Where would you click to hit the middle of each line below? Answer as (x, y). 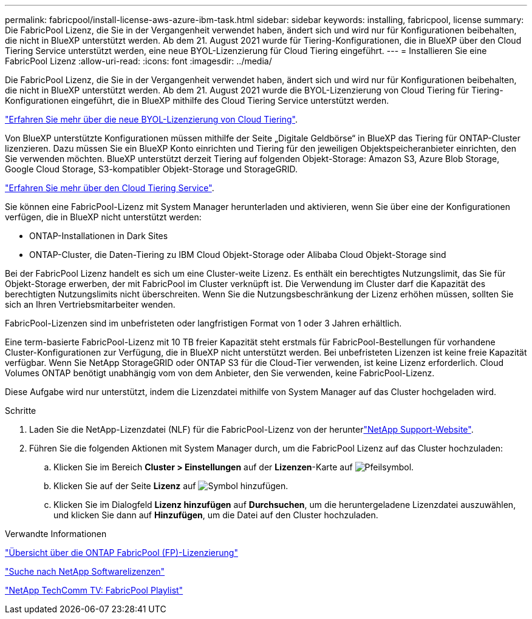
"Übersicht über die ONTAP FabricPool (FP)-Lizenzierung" (121, 553)
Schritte (21, 411)
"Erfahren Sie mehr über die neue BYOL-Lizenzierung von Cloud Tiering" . (152, 119)
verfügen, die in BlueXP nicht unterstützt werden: (103, 217)
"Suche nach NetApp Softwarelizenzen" (85, 571)
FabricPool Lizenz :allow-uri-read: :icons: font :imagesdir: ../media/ (138, 61)
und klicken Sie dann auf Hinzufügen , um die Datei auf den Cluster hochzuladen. (216, 515)
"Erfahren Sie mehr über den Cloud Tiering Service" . (110, 188)
